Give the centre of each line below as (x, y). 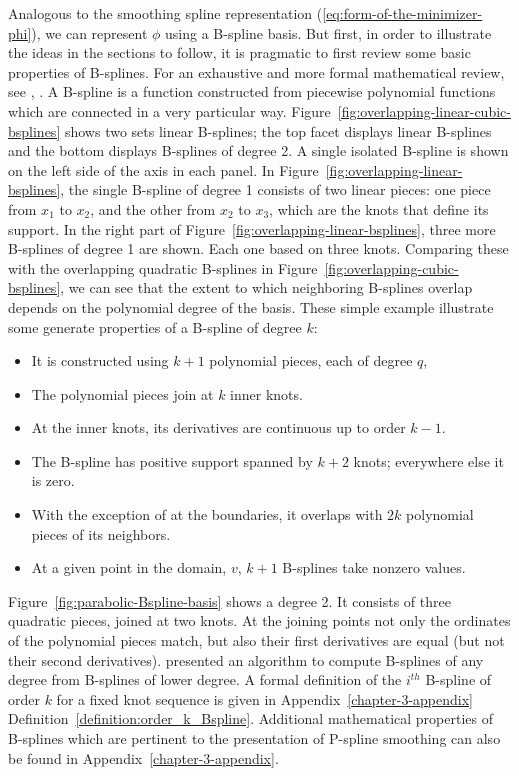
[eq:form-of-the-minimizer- (402, 13)
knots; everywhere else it (428, 460)
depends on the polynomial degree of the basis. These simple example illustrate (251, 306)
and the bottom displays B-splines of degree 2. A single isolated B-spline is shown (258, 150)
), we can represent (89, 32)
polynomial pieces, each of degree (311, 360)
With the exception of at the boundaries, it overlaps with (207, 514)
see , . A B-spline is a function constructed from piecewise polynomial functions (252, 91)
